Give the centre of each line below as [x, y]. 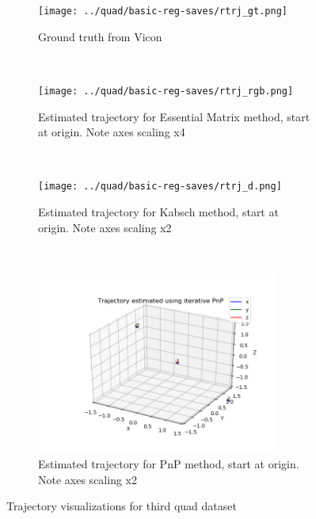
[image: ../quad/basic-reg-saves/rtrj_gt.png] [163, 11]
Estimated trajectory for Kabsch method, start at [158, 211]
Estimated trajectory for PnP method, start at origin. [169, 464]
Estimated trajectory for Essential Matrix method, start [174, 116]
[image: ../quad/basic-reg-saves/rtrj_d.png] [160, 187]
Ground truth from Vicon [100, 36]
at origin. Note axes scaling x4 [112, 132]
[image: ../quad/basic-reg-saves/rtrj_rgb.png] [166, 91]
